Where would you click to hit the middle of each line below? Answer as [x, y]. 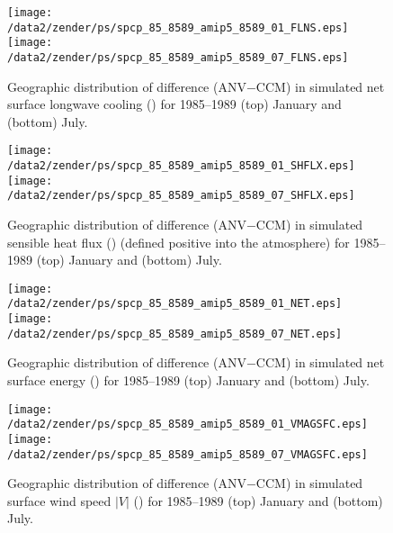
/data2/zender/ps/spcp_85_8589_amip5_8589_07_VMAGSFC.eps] [188, 454]
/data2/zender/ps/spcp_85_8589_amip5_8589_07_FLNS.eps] [178, 57]
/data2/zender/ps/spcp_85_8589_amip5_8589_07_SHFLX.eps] [181, 196]
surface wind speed [59, 500]
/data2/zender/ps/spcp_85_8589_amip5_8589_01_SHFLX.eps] [181, 166]
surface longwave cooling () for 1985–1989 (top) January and [174, 104]
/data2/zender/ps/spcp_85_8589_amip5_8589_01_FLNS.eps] [178, 27]
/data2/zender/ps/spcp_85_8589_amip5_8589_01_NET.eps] [175, 304]
